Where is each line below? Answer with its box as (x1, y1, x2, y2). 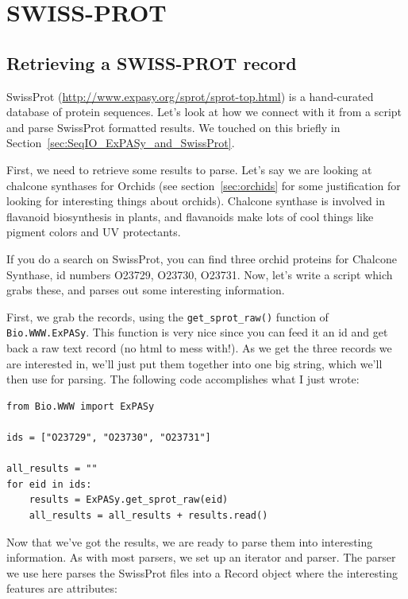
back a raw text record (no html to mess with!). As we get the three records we (6, 340, 392, 356)
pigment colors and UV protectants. (6, 224, 181, 240)
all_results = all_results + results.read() (29, 509, 268, 521)
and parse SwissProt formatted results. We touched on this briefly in (6, 119, 341, 135)
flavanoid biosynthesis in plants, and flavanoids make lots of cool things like (6, 208, 374, 224)
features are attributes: (6, 580, 117, 597)
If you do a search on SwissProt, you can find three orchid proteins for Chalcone (6, 250, 397, 266)
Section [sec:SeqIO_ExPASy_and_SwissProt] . (6, 134, 235, 151)
